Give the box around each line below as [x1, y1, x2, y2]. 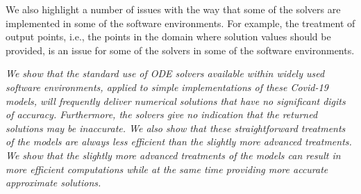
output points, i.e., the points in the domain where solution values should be [6, 29, 331, 44]
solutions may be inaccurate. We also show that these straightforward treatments [6, 120, 346, 135]
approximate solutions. [6, 175, 101, 190]
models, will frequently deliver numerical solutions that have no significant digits [6, 93, 346, 108]
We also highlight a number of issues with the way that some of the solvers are [6, 2, 341, 16]
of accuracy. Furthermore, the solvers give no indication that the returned [6, 107, 318, 122]
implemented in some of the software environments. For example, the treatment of [6, 15, 355, 30]
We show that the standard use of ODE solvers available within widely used [6, 66, 325, 81]
